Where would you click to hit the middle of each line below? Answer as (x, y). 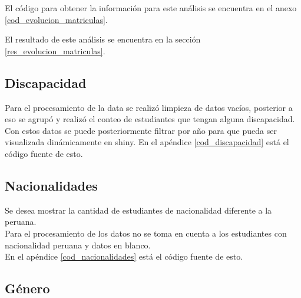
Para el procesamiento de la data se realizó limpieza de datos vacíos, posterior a (149, 107)
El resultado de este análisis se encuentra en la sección (103, 39)
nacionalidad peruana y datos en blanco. (78, 245)
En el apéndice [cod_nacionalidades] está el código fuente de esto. (124, 256)
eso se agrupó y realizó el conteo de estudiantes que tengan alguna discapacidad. (150, 119)
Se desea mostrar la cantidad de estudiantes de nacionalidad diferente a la (138, 210)
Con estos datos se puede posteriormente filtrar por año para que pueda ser (141, 130)
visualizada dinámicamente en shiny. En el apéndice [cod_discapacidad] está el (147, 142)
